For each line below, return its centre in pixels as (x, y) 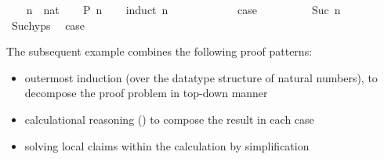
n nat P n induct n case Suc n (183, 9)
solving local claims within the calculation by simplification (167, 145)
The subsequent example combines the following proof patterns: (159, 51)
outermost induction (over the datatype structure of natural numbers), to (201, 77)
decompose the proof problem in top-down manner (146, 93)
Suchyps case (48, 25)
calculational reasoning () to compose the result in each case (169, 119)
